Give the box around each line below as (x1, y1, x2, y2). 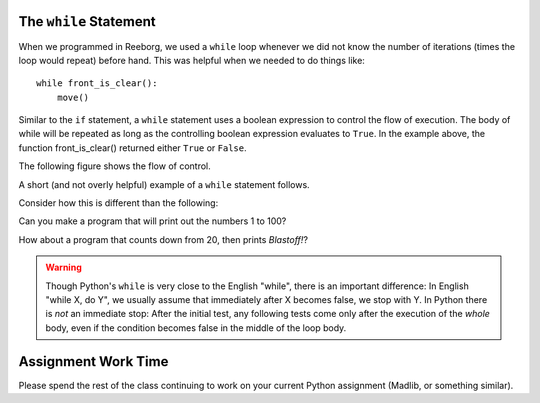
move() (56, 91, 90, 103)
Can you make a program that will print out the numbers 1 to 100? (18, 215, 287, 227)
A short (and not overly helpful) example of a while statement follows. (18, 178, 310, 190)
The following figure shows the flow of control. (18, 160, 211, 172)
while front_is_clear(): (36, 78, 158, 89)
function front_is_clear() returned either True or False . (18, 141, 247, 154)
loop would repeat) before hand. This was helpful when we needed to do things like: (18, 54, 365, 66)
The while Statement (18, 13, 156, 30)
